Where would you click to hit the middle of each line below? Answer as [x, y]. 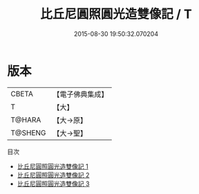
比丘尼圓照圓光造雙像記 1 [53, 166]
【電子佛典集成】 [80, 94]
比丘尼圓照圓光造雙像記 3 [53, 184]
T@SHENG [28, 132]
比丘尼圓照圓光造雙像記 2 [53, 175]
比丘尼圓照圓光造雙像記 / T [116, 14]
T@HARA [26, 120]
